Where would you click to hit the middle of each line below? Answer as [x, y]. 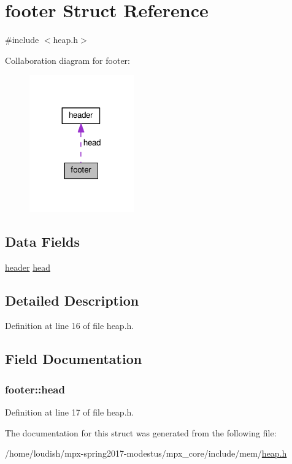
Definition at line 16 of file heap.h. [70, 326]
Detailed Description [72, 300]
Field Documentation [74, 359]
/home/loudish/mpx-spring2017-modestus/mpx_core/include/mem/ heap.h [146, 453]
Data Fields [43, 241]
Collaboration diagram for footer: [67, 60]
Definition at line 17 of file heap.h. [70, 412]
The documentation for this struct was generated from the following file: [141, 432]
